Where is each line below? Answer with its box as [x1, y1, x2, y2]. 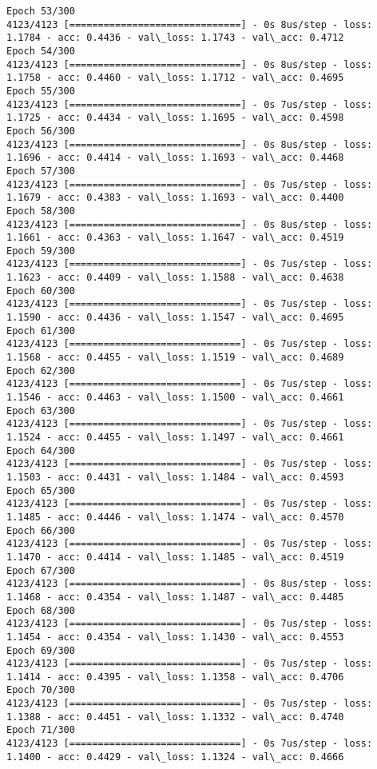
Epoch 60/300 [6, 285, 75, 297]
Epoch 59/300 [6, 245, 75, 257]
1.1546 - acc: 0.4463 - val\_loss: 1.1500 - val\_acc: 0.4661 [6, 392, 344, 404]
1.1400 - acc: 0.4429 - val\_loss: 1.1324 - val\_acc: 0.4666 [6, 751, 344, 763]
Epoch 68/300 [6, 604, 75, 616]
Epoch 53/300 [6, 6, 75, 17]
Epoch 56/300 [6, 125, 75, 137]
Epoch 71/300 [6, 724, 75, 736]
